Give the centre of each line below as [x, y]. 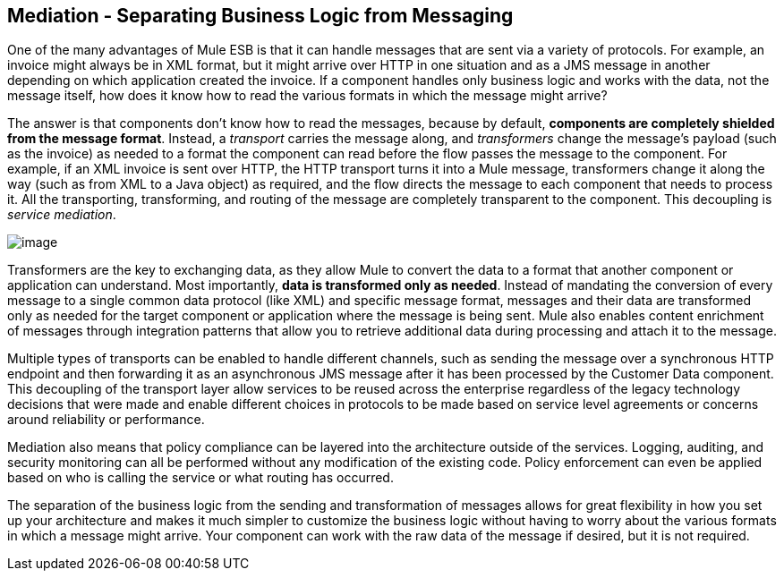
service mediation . [62, 215]
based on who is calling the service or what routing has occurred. [200, 478]
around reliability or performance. [106, 420]
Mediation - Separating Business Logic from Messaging [260, 16]
